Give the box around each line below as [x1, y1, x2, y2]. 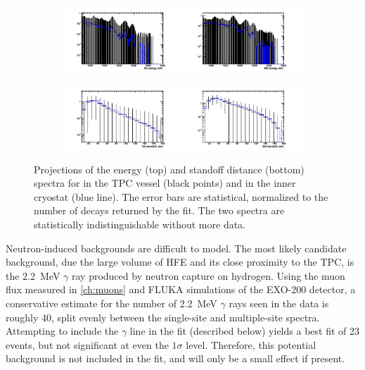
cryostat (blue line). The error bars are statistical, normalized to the [34, 189, 328, 204]
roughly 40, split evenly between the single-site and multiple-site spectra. [6, 309, 320, 324]
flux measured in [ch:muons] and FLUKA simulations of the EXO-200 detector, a [6, 282, 356, 297]
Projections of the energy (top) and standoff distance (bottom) [34, 161, 305, 176]
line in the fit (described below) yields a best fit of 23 [129, 323, 359, 338]
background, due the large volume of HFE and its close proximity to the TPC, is [6, 254, 354, 269]
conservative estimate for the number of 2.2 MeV [6, 295, 217, 310]
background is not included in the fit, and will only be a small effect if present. [6, 351, 345, 366]
